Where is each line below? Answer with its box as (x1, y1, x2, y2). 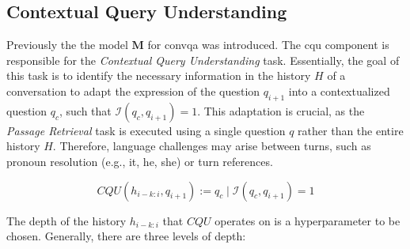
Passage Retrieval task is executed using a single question (6, 122, 286, 138)
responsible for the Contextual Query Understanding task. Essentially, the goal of (6, 51, 400, 68)
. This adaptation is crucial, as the (197, 102, 365, 119)
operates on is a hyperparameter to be (214, 212, 401, 228)
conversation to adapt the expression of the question (6, 82, 260, 99)
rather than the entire (298, 122, 404, 138)
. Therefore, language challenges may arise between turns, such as (52, 138, 371, 154)
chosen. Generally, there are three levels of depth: (6, 228, 246, 244)
